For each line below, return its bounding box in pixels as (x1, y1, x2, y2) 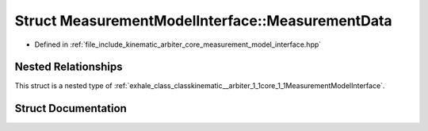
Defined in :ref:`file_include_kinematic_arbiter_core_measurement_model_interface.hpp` (34, 40, 322, 49)
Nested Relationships (14, 60, 123, 74)
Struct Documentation (14, 102, 127, 115)
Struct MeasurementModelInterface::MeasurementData (14, 12, 392, 29)
